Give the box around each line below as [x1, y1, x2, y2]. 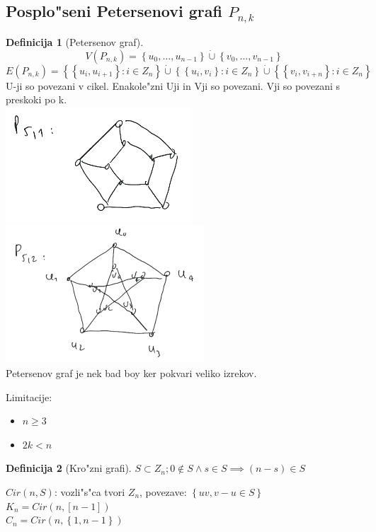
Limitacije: [6, 389, 52, 404]
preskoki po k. [6, 92, 67, 107]
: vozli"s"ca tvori [54, 484, 125, 499]
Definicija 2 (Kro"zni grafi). [6, 461, 132, 475]
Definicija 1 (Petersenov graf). [6, 34, 144, 49]
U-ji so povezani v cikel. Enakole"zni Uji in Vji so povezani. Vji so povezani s [6, 78, 340, 93]
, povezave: [139, 484, 187, 499]
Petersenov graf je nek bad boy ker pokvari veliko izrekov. [6, 365, 257, 380]
